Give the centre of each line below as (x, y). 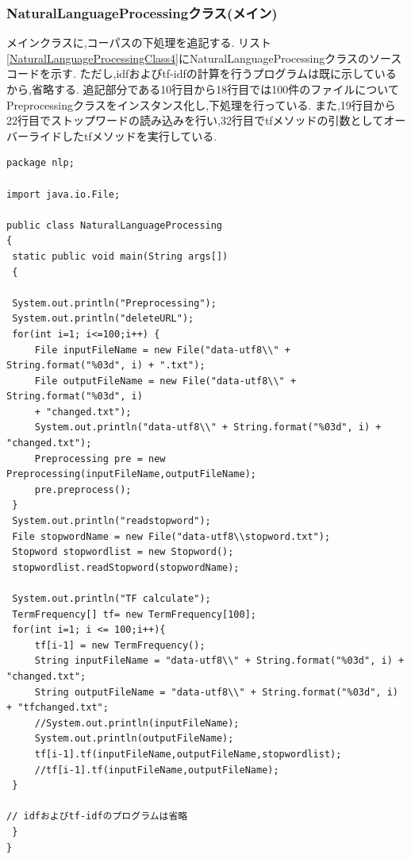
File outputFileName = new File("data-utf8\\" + (165, 381)
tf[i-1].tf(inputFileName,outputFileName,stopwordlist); (188, 754)
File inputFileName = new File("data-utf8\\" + (162, 350)
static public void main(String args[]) (120, 256)
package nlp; (40, 163)
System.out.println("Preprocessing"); (114, 303)
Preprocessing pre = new (100, 458)
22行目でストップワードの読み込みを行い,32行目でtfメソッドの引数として (195, 120)
